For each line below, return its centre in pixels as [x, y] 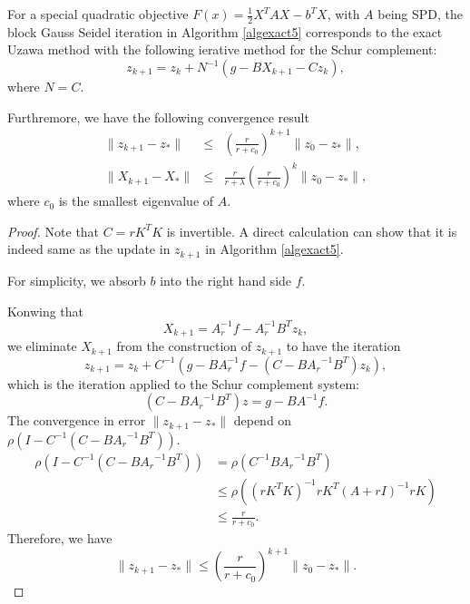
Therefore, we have [60, 538]
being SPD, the [421, 14]
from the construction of [184, 346]
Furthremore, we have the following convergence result [158, 117]
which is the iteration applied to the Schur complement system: [184, 383]
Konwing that [46, 311]
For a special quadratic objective [98, 14]
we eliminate [42, 346]
